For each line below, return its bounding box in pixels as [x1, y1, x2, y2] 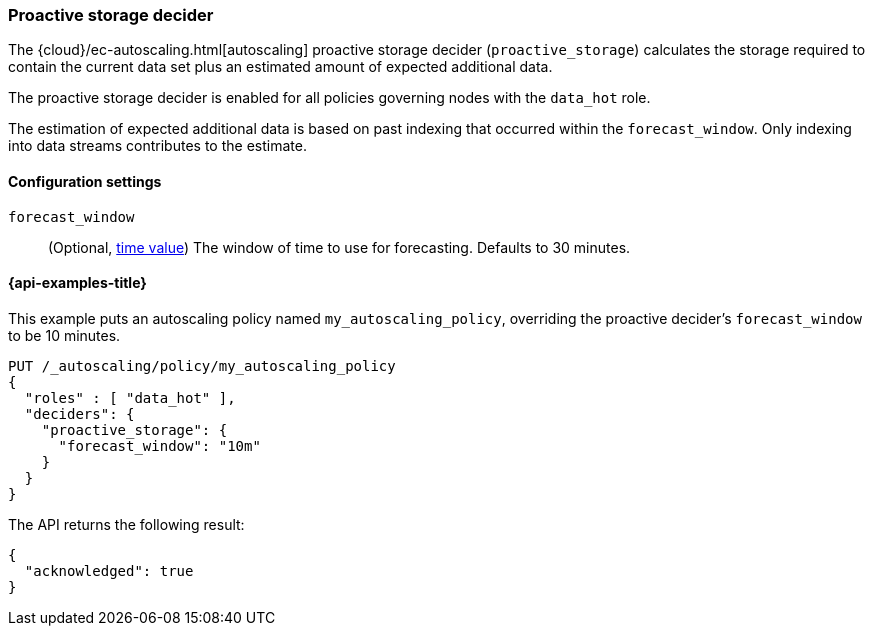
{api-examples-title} [8, 274, 147, 292]
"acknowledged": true [24, 562, 194, 579]
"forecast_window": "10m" [58, 437, 261, 454]
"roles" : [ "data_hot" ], [24, 389, 236, 406]
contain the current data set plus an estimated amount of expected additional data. [8, 58, 553, 76]
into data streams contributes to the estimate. [8, 137, 307, 155]
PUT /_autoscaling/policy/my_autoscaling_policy [8, 357, 396, 374]
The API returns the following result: [8, 515, 245, 533]
